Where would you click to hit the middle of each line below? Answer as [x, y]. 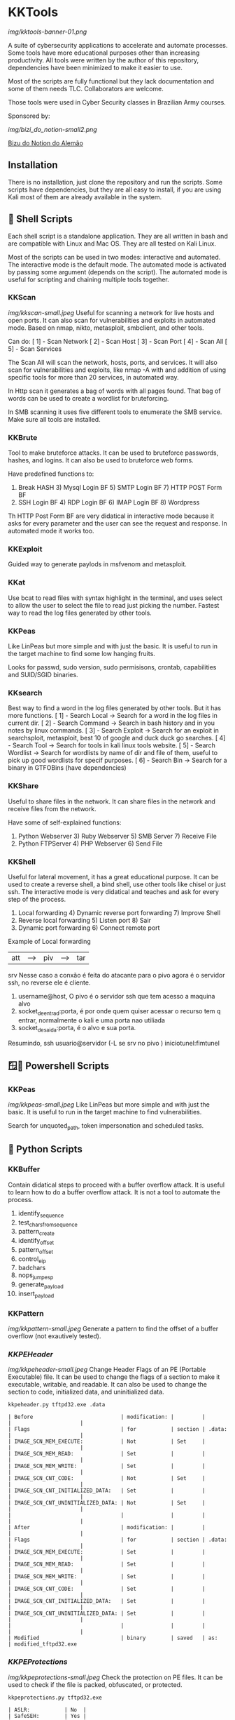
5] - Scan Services [35, 349]
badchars [32, 1268]
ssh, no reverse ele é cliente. [49, 982]
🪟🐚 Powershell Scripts [59, 1066]
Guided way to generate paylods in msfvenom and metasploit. [98, 564]
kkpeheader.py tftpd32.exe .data [57, 1405]
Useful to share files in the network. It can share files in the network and [112, 801]
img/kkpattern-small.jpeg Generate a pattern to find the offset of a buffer [113, 1329]
